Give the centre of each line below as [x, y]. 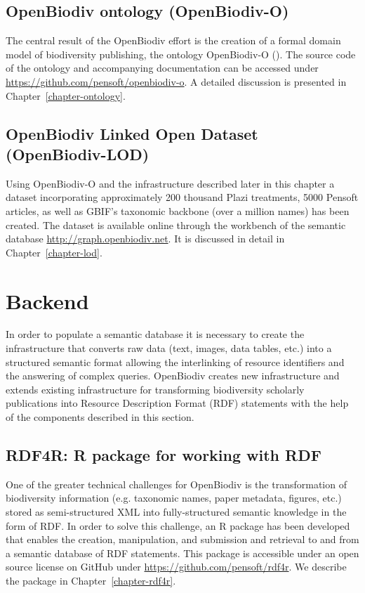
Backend [47, 300]
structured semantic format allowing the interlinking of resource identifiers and [175, 361]
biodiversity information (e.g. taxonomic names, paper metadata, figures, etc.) [174, 498]
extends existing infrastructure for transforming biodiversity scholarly [155, 389]
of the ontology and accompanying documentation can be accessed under [162, 68]
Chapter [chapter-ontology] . [66, 95]
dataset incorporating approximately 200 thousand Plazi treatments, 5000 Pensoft [182, 197]
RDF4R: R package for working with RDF [164, 455]
